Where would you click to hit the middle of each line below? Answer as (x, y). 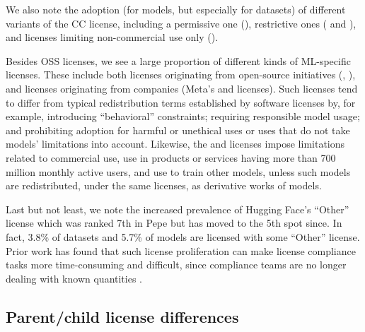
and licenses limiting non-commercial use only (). (112, 37)
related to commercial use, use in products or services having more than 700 (171, 157)
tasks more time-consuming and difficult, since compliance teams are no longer (176, 265)
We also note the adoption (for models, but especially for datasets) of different (176, 9)
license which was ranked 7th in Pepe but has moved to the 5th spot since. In (174, 223)
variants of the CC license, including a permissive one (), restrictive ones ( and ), (181, 23)
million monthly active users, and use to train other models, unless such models (178, 171)
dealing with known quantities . (74, 278)
